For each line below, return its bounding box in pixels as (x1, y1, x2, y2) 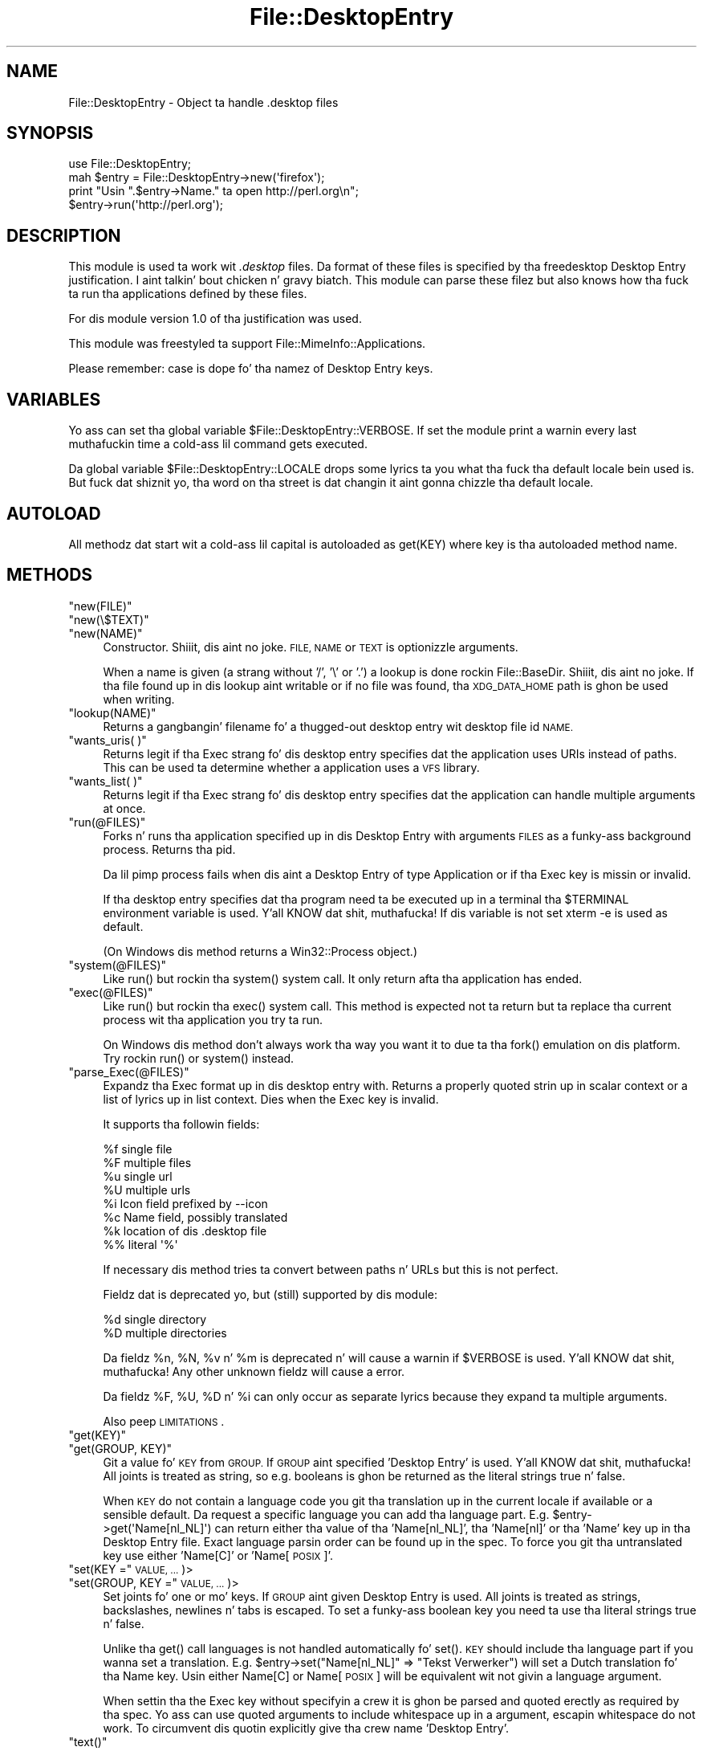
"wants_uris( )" (68, 733, 147, 747)
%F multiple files (103, 1155, 192, 1169)
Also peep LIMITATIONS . (103, 1414, 225, 1428)
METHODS (6, 565, 93, 586)
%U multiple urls (103, 1182, 191, 1197)
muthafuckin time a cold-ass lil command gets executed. (68, 437, 368, 451)
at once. (103, 801, 146, 815)
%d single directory (103, 1312, 207, 1326)
